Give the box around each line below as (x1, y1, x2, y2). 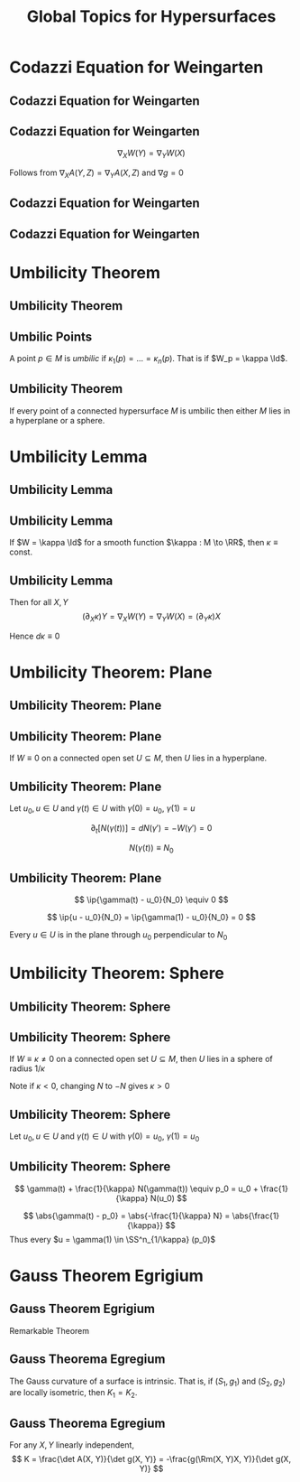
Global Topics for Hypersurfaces (26, 6, 277, 27)
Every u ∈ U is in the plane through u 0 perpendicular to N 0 (9, 929, 228, 942)
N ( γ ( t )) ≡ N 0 (129, 842, 174, 855)
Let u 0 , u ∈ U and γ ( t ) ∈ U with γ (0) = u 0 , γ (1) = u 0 (9, 1131, 200, 1143)
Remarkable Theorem (9, 1325, 90, 1336)
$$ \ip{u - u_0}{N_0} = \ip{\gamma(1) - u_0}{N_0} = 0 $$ (46, 912, 257, 923)
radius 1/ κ (9, 1063, 45, 1074)
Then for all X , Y (9, 596, 69, 607)
